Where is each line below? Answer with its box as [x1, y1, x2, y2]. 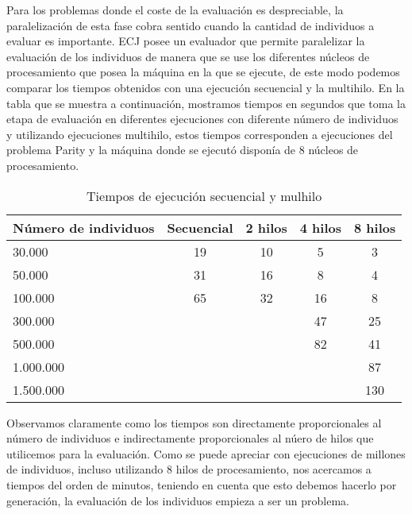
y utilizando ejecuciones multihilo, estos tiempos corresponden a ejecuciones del [6, 126, 393, 142]
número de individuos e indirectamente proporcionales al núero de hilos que [6, 430, 374, 446]
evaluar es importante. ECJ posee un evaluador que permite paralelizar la [6, 33, 365, 49]
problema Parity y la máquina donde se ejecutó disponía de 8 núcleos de [6, 141, 359, 158]
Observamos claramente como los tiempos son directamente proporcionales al [6, 414, 382, 431]
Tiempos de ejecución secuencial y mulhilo [87, 186, 322, 205]
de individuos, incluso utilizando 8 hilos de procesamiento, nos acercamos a [6, 461, 372, 477]
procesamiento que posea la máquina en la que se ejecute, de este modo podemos [6, 64, 400, 80]
